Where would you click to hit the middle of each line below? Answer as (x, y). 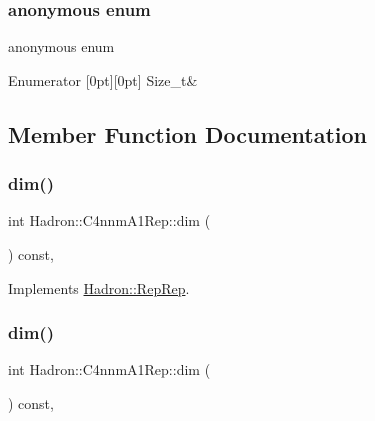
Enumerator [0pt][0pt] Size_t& (103, 79)
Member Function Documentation (188, 133)
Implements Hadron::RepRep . (99, 287)
